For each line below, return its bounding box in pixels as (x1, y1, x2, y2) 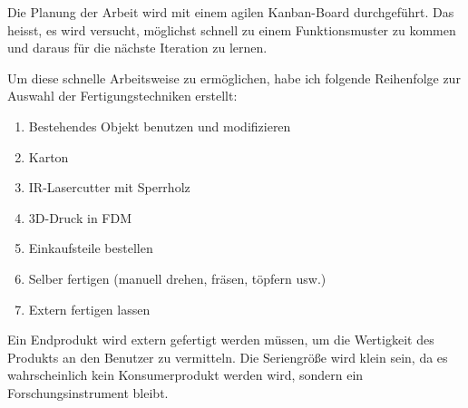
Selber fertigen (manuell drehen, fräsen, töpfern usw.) (28, 268, 327, 287)
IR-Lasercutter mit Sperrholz (28, 178, 190, 197)
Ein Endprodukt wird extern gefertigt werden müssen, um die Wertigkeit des (7, 330, 434, 349)
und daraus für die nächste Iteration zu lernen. (7, 38, 268, 57)
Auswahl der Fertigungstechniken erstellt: (7, 86, 238, 105)
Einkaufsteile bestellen (28, 238, 153, 257)
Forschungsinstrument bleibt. (7, 383, 169, 402)
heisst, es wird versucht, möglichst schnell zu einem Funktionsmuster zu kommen (7, 20, 456, 39)
